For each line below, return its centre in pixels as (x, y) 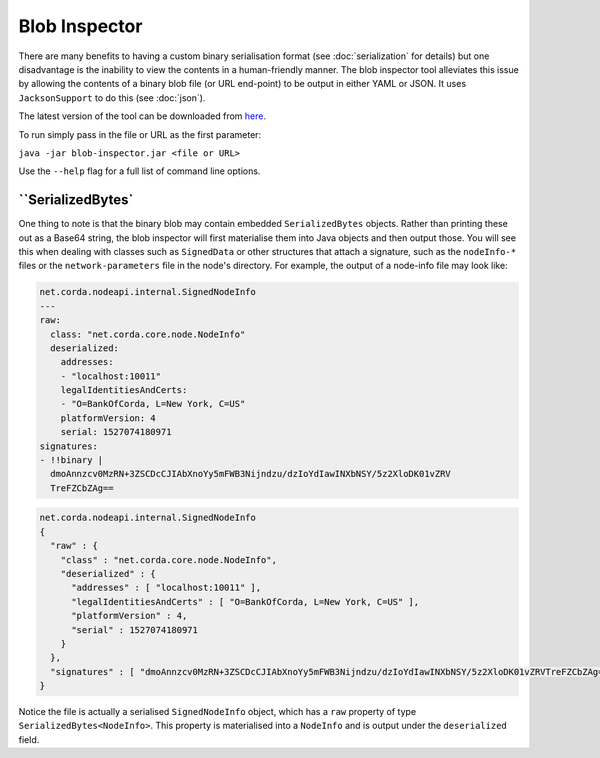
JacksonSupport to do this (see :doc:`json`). (112, 97)
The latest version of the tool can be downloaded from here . (142, 116)
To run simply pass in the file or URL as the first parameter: (140, 134)
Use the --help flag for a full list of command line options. (139, 171)
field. (29, 739)
